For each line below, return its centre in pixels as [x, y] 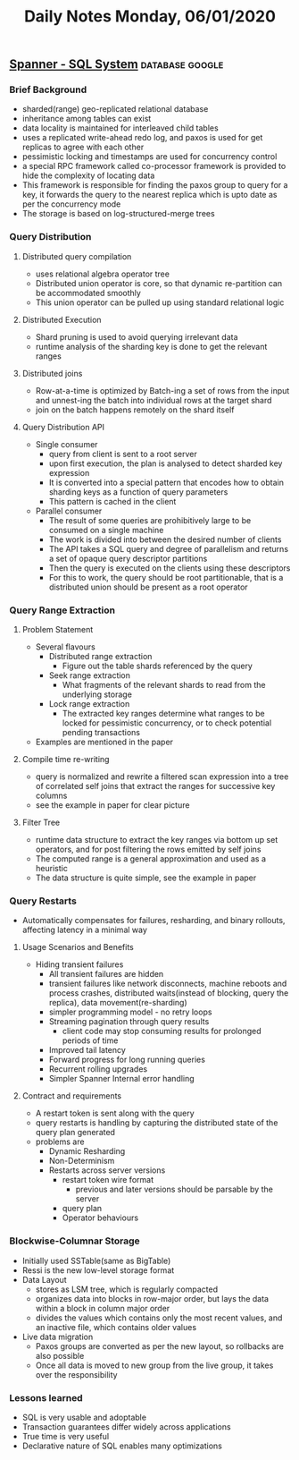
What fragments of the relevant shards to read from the [164, 685]
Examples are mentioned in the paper [104, 742]
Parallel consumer [69, 511]
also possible [60, 1355]
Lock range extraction [89, 704]
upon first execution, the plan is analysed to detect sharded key [166, 463]
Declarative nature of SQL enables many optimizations [122, 1446]
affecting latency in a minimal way [84, 930]
